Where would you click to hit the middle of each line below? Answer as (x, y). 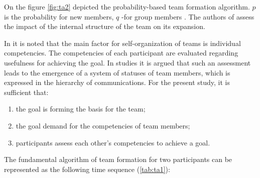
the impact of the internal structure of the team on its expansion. (105, 26)
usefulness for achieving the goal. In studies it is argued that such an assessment (127, 62)
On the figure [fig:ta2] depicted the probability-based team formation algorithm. (127, 6)
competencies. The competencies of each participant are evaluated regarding (121, 53)
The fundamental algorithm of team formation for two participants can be (118, 159)
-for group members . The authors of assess (188, 16)
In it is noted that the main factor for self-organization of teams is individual (122, 43)
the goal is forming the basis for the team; (81, 109)
